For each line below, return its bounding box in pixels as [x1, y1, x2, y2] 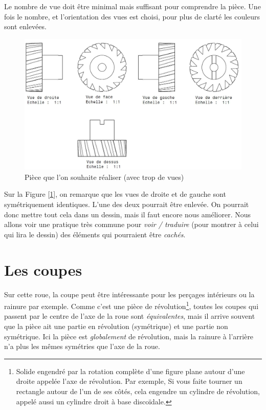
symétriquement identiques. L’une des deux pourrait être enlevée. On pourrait [4, 199, 249, 210]
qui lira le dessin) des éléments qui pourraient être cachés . [4, 229, 186, 239]
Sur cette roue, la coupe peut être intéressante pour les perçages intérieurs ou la [4, 289, 255, 299]
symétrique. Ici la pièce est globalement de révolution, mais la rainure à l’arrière [4, 331, 254, 341]
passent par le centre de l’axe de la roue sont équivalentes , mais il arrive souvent [4, 311, 255, 321]
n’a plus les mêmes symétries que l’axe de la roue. [4, 341, 160, 352]
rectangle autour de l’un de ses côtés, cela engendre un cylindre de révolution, [16, 385, 260, 396]
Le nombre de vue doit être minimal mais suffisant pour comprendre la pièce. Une [4, 1, 261, 11]
